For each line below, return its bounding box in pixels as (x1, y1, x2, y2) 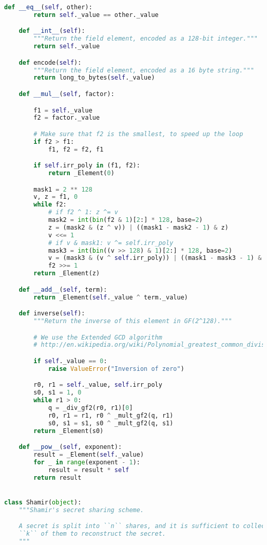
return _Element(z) (33, 270, 100, 277)
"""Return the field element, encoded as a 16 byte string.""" (33, 66, 254, 74)
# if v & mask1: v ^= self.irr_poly (48, 239, 174, 247)
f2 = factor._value (33, 114, 100, 122)
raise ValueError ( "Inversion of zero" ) (48, 365, 184, 372)
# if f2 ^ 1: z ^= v (48, 209, 118, 216)
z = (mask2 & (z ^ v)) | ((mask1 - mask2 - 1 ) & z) (48, 223, 228, 231)
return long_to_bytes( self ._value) (33, 74, 155, 82)
